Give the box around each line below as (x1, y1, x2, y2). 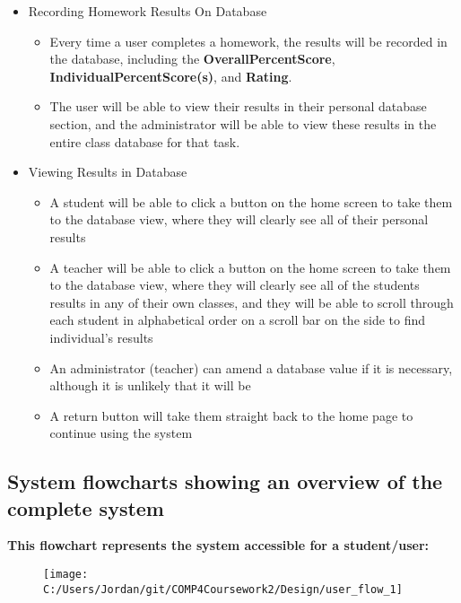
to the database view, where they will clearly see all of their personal (49, 210, 429, 229)
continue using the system (49, 424, 193, 442)
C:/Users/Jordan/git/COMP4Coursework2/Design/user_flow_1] (43, 582, 403, 596)
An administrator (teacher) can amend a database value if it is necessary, (49, 358, 453, 377)
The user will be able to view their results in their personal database (49, 97, 427, 116)
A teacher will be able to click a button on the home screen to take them (49, 258, 451, 276)
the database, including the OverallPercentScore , (49, 49, 335, 68)
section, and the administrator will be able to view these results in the (49, 114, 437, 133)
